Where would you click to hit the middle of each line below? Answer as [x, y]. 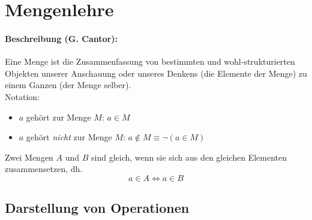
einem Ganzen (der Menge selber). [68, 85]
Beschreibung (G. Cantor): [61, 38]
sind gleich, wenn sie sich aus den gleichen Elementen [189, 157]
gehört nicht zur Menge [69, 137]
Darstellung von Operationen [97, 208]
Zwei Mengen [29, 157]
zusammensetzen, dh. [44, 169]
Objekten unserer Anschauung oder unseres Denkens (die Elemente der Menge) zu [156, 73]
